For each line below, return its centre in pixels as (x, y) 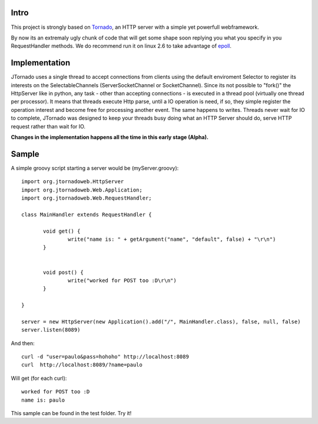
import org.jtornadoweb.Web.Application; (82, 190)
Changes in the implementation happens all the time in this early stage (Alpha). (110, 137)
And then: (23, 343)
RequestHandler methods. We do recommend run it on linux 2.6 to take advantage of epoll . (121, 46)
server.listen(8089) (51, 330)
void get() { (62, 231)
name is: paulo (43, 400)
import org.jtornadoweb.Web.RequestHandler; (87, 198)
